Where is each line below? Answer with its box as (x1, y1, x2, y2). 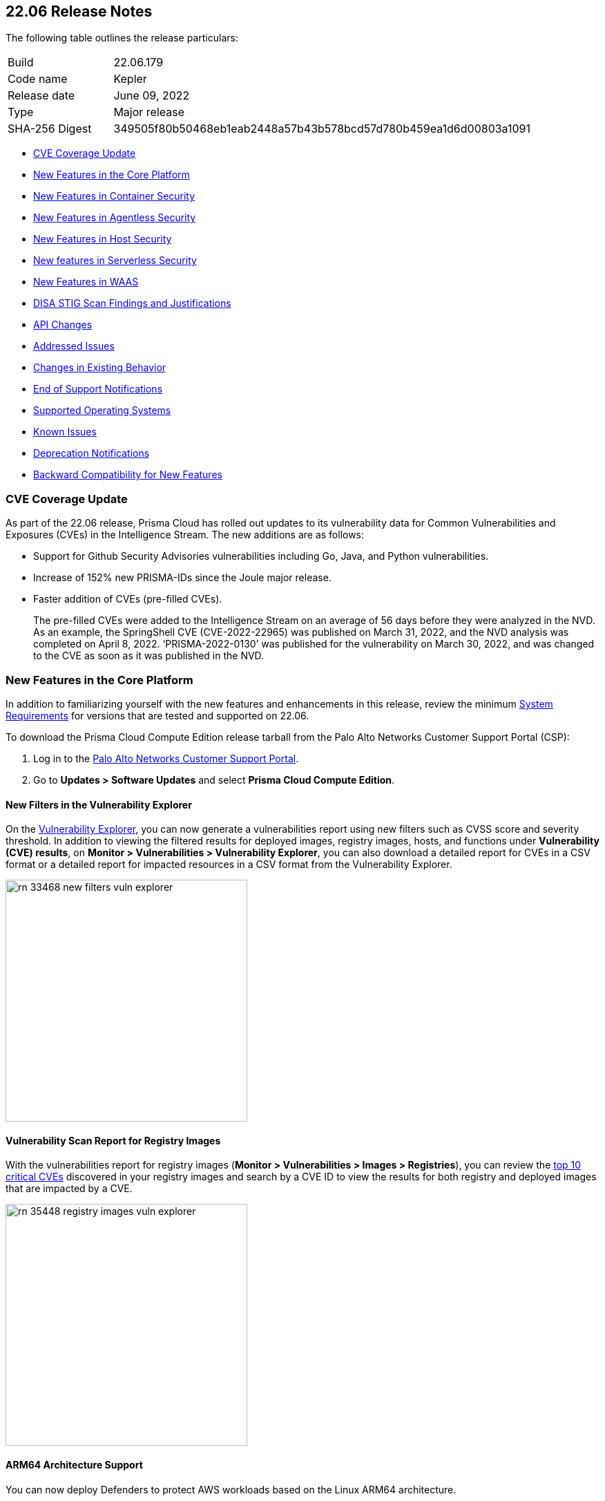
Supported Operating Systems (33, 404, 171, 417)
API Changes (33, 319, 93, 331)
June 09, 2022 (113, 88, 190, 103)
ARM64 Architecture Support (6, 1458, 143, 1471)
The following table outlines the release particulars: (6, 32, 238, 44)
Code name (8, 72, 68, 86)
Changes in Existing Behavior (33, 361, 166, 374)
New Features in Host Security (33, 233, 172, 245)
